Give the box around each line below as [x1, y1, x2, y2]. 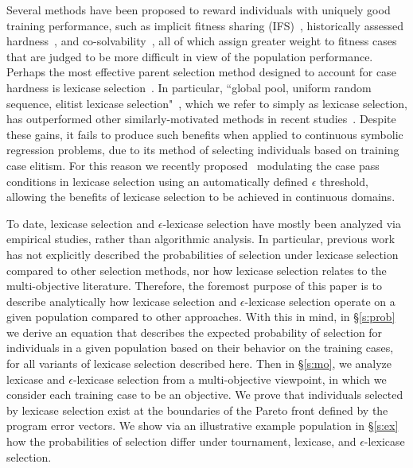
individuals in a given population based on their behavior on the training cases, [6, 339, 394, 356]
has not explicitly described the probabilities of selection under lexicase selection [6, 246, 399, 262]
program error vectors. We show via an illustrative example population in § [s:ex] [6, 417, 399, 434]
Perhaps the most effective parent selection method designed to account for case [6, 64, 396, 80]
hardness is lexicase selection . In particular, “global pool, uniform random [6, 79, 372, 95]
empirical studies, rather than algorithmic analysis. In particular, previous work [6, 230, 395, 247]
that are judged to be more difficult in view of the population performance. [6, 48, 373, 64]
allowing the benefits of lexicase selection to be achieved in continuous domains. [6, 188, 395, 205]
